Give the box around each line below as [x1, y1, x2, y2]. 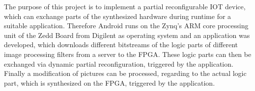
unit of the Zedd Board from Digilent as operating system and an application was [4, 30, 250, 40]
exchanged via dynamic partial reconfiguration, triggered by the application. [4, 58, 233, 69]
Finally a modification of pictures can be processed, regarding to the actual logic [4, 68, 247, 78]
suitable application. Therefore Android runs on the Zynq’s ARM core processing [4, 20, 249, 31]
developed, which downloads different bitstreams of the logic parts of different [4, 39, 238, 50]
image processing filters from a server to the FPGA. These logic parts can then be [4, 49, 252, 59]
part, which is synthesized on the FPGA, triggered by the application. [4, 77, 215, 88]
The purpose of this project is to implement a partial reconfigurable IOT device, [4, 1, 246, 11]
